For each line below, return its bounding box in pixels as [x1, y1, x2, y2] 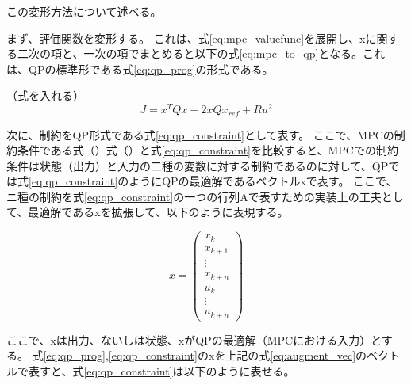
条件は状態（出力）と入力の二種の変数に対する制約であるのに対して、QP [6, 157, 389, 173]
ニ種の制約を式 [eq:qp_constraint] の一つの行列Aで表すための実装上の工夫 [6, 188, 382, 204]
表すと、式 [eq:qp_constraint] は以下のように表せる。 [28, 362, 295, 379]
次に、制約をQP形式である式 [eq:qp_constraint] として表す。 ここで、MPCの [6, 126, 394, 143]
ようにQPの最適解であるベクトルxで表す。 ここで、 [129, 173, 398, 189]
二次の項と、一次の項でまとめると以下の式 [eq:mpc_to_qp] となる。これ [17, 45, 386, 62]
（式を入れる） [6, 87, 84, 104]
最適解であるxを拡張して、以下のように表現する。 [28, 204, 289, 220]
